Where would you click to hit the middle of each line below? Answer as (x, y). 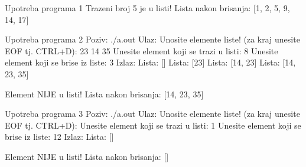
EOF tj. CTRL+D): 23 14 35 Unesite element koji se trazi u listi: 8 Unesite (141, 50)
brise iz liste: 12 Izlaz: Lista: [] (59, 137)
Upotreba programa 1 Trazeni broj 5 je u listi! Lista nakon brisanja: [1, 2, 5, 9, (147, 8)
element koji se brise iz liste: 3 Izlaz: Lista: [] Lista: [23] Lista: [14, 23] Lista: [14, (150, 62)
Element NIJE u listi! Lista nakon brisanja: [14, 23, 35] (104, 94)
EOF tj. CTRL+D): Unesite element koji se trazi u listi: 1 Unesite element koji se (153, 125)
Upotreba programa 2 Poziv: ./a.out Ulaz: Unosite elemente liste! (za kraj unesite (152, 39)
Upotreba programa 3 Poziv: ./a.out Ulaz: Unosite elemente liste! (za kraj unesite (152, 114)
